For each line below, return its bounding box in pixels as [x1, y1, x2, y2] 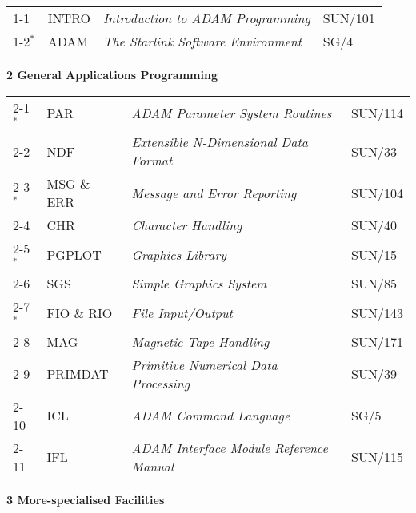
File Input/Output [131, 303, 233, 322]
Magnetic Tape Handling [131, 332, 270, 351]
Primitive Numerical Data [131, 355, 278, 374]
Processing [131, 373, 190, 392]
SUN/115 [351, 447, 403, 467]
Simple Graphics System [131, 274, 267, 293]
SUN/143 [351, 303, 403, 322]
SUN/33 [351, 141, 397, 161]
